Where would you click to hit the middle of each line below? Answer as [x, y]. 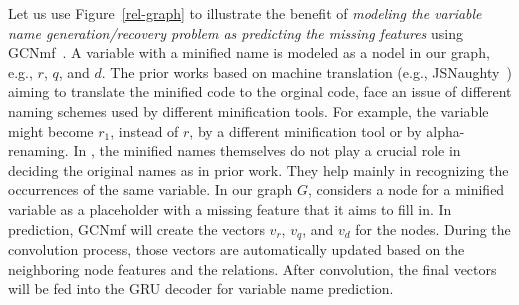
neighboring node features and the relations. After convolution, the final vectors [252, 268]
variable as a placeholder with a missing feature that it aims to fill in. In [230, 208]
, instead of [144, 130]
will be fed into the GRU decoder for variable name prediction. [201, 288]
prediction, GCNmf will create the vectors [136, 228]
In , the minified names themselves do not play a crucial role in [267, 150]
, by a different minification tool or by [305, 130]
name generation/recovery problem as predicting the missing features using [235, 32]
